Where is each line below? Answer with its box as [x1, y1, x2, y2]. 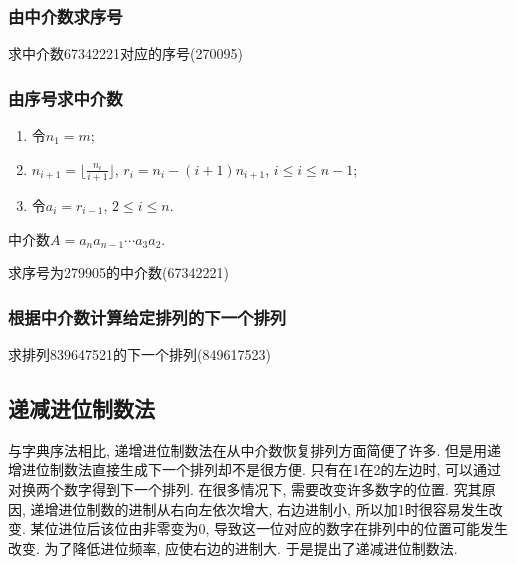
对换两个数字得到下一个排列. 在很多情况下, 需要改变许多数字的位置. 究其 [8, 478, 482, 499]
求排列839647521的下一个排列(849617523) [8, 343, 271, 364]
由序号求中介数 [8, 85, 123, 110]
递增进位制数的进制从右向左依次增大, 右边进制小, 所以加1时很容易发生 [30, 498, 489, 519]
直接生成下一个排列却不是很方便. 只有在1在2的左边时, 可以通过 [91, 459, 502, 480]
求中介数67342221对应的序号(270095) [8, 43, 243, 64]
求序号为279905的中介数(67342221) [8, 262, 229, 283]
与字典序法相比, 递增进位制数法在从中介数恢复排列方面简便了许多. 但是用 [8, 439, 488, 460]
